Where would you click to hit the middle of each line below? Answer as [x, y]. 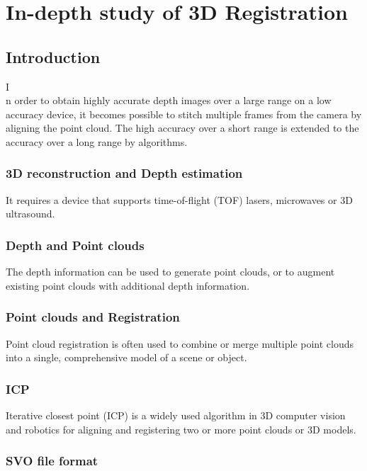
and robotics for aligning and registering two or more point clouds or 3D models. [181, 429]
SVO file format [52, 461]
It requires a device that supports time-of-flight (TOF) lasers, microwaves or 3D [179, 199]
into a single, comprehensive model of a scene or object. [126, 357]
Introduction [53, 56]
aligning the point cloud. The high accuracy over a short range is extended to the [182, 128]
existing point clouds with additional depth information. [128, 285]
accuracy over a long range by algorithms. [97, 141]
